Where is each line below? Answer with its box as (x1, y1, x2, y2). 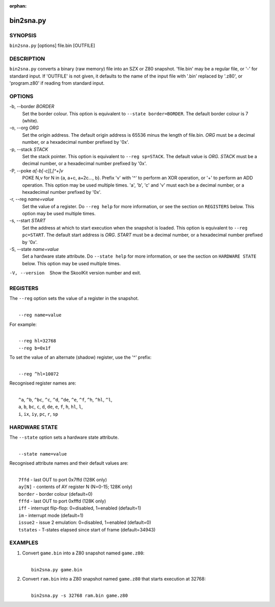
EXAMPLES (9, 539, 38, 546)
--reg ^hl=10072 (18, 371, 59, 377)
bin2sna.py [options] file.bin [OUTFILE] (9, 42, 95, 48)
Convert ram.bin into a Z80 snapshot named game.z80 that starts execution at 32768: (22, 575, 206, 581)
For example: (9, 321, 37, 327)
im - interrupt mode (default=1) (18, 512, 84, 518)
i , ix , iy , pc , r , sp (18, 411, 59, 417)
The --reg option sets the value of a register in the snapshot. (9, 295, 139, 301)
